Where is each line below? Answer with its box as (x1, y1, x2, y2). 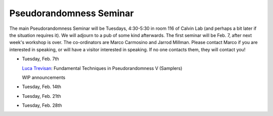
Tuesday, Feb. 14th (22, 84, 62, 90)
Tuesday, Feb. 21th (22, 93, 61, 99)
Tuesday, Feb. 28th (22, 102, 62, 108)
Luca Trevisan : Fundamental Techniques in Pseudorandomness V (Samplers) (22, 65, 183, 71)
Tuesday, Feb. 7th (22, 56, 59, 62)
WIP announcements (22, 74, 66, 81)
